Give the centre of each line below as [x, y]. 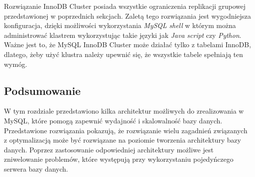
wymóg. [16, 64]
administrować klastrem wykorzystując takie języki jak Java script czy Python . [123, 35]
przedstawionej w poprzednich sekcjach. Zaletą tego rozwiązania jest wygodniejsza [127, 15]
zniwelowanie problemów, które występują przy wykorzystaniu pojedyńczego [119, 159]
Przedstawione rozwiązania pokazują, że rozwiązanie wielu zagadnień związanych [126, 130]
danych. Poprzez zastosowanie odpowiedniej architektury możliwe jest [109, 149]
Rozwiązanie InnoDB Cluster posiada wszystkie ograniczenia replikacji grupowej [125, 6]
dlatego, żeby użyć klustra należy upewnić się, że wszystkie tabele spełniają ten [124, 54]
